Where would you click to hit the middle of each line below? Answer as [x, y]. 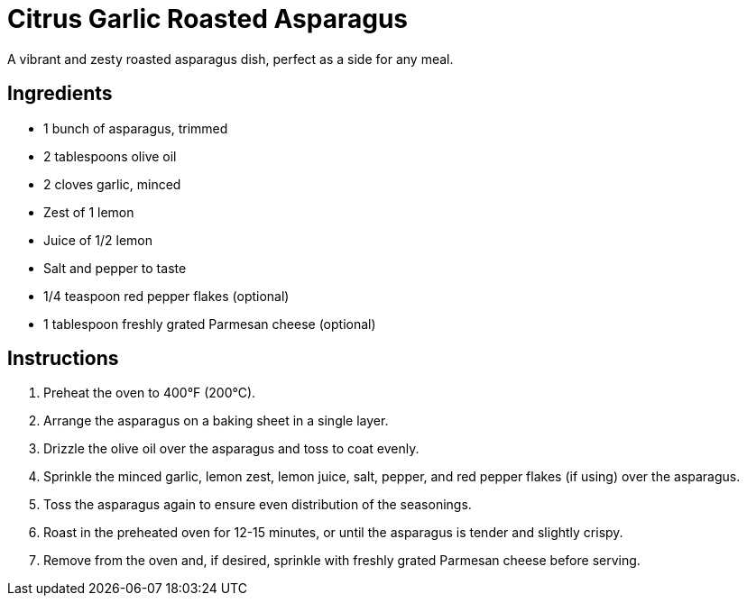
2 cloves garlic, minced [112, 184]
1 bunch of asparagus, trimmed [136, 128]
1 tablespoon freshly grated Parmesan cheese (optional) [210, 324]
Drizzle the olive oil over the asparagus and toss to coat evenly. [231, 449]
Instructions [63, 359]
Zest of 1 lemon [89, 212]
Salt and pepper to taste [115, 268]
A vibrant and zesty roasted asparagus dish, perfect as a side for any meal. [231, 59]
